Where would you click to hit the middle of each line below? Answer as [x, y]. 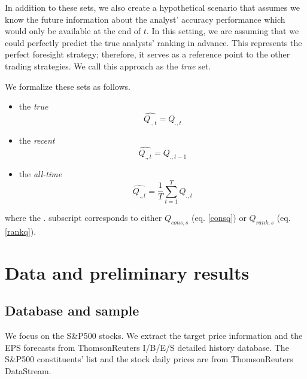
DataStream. [28, 370]
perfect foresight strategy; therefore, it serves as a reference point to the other [148, 54]
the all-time [40, 174]
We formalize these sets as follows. [68, 86]
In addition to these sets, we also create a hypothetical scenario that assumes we [152, 7]
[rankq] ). [21, 231]
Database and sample [72, 310]
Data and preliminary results [127, 272]
